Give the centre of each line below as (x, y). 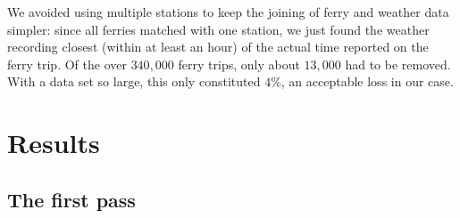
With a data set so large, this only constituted (134, 81)
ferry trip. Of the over (67, 64)
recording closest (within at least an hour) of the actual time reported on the (218, 47)
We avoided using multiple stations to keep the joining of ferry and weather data (228, 12)
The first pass (71, 199)
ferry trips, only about (239, 64)
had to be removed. (398, 64)
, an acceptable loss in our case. (367, 81)
